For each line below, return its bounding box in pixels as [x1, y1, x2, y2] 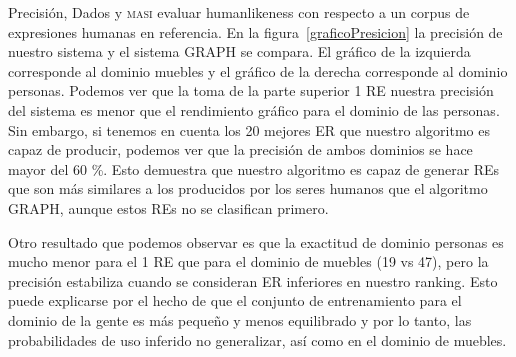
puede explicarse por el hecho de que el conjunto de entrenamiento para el [8, 290, 462, 311]
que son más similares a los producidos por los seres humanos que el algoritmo [8, 178, 488, 199]
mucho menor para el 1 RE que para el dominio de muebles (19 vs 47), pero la [8, 251, 489, 272]
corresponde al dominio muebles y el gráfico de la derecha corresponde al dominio [8, 60, 508, 81]
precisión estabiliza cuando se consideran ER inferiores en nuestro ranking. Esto [8, 270, 498, 291]
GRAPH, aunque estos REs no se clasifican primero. [8, 197, 329, 218]
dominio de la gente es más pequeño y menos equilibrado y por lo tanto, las [8, 309, 472, 330]
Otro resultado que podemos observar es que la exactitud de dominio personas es [8, 231, 504, 252]
